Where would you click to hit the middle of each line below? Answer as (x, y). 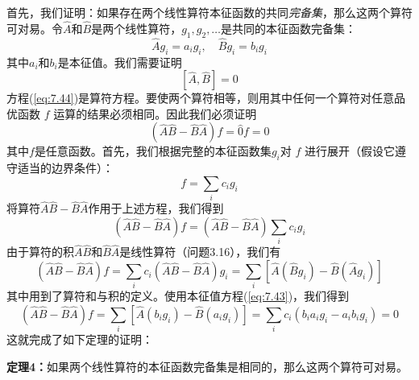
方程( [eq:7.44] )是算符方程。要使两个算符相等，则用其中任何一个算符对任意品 (206, 98)
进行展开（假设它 (349, 151)
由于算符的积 (40, 252)
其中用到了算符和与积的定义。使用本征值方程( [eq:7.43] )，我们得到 (178, 296)
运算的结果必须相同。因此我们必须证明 (155, 113)
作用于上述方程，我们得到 (156, 208)
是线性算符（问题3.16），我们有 (200, 252)
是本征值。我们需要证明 (120, 62)
